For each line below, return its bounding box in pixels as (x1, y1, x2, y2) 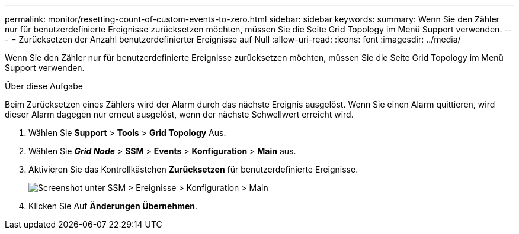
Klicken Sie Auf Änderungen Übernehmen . (28, 201, 198, 211)
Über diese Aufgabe (5, 81, 83, 91)
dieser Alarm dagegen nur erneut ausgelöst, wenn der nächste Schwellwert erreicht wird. (5, 109, 354, 119)
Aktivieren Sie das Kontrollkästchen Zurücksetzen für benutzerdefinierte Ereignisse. (28, 164, 358, 174)
